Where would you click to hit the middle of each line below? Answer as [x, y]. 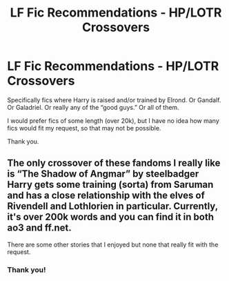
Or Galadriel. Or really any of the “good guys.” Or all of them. [93, 107]
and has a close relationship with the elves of [106, 196]
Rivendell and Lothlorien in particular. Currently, [113, 206]
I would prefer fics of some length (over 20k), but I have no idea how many [113, 120]
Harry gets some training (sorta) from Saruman [110, 185]
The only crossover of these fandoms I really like [114, 163]
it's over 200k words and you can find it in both [110, 217]
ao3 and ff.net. [40, 228]
